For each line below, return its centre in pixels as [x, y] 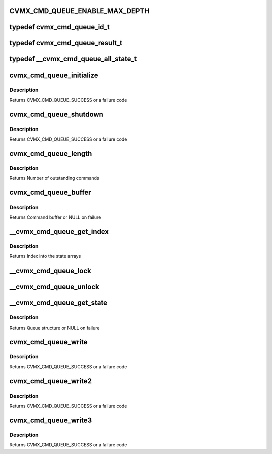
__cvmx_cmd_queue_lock [50, 271]
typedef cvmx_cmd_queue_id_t [60, 27]
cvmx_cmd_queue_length [51, 153]
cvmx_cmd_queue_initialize [54, 75]
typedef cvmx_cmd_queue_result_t [66, 43]
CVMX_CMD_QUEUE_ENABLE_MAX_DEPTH [79, 11]
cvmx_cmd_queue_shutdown [56, 114]
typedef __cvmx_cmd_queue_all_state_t [73, 59]
